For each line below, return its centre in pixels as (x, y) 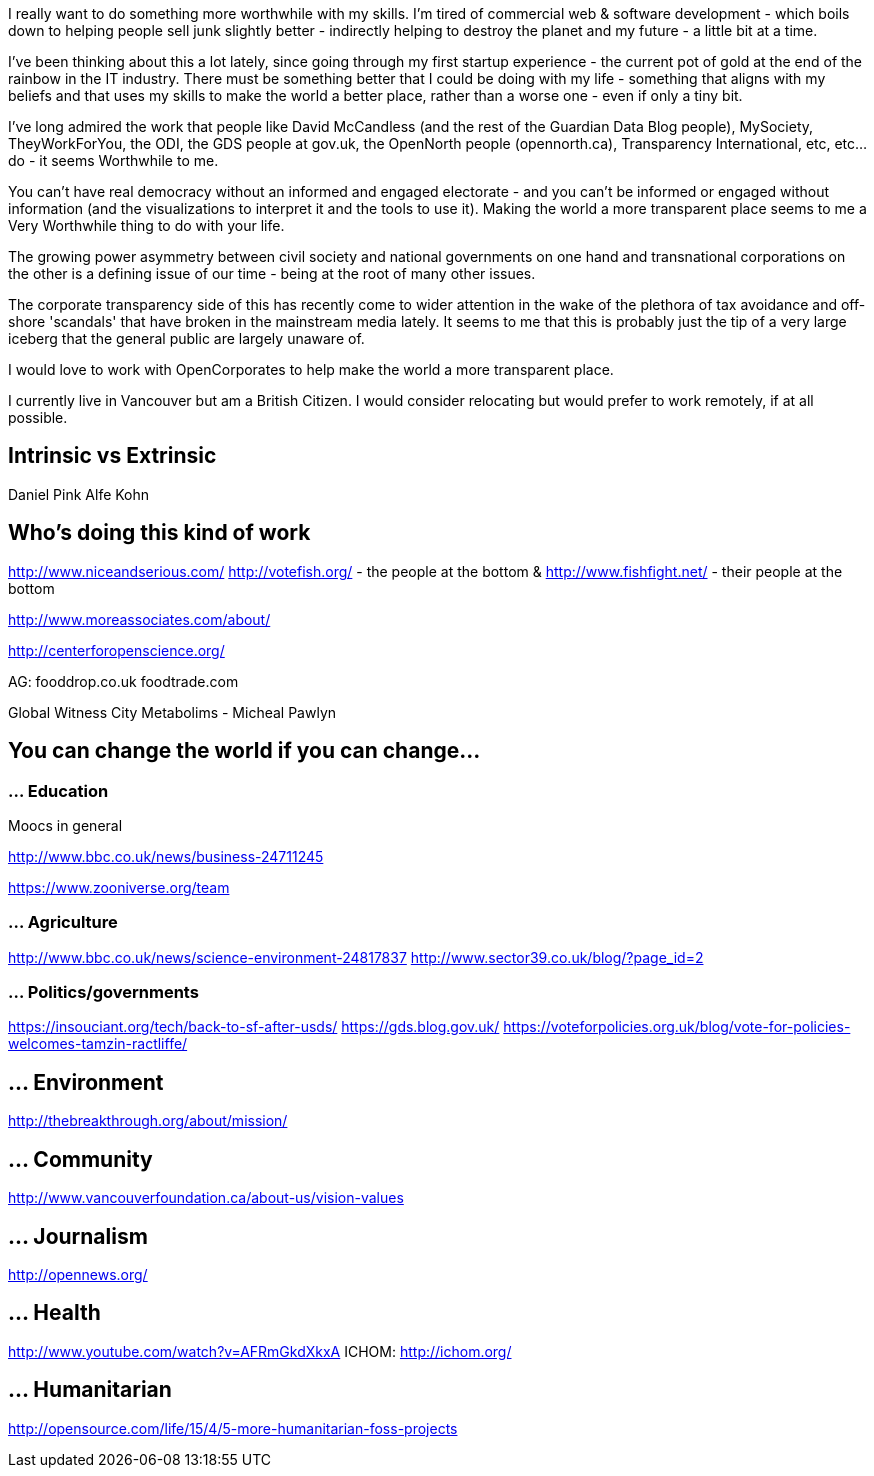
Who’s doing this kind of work (159, 533)
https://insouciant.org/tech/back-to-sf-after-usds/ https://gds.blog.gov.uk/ (254, 1027)
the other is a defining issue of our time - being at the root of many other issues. (272, 273)
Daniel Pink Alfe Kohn (79, 494)
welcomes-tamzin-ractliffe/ (98, 1044)
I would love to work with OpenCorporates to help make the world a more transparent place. (311, 369)
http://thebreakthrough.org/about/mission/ (148, 1121)
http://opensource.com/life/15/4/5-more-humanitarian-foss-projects (233, 1428)
